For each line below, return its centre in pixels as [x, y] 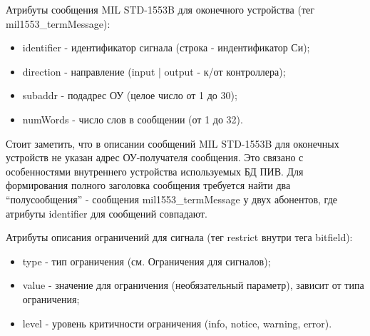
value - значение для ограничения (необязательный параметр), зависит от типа [193, 285]
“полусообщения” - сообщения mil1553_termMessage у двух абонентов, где [171, 199]
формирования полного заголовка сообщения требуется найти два [148, 185]
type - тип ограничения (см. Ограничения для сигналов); [147, 261]
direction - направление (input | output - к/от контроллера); [154, 71]
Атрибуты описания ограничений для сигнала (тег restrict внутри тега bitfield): [179, 237]
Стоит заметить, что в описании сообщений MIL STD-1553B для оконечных [173, 143]
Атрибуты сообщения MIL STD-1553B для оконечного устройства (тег [160, 9]
